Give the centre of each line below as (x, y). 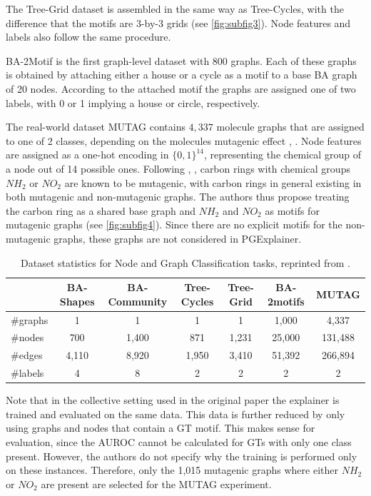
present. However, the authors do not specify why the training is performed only (182, 456)
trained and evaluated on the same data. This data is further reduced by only (176, 414)
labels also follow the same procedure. (88, 37)
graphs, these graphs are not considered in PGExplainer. (178, 238)
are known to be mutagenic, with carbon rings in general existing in (213, 182)
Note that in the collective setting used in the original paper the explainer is (173, 400)
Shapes (77, 301)
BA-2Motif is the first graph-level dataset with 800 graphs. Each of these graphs (181, 60)
